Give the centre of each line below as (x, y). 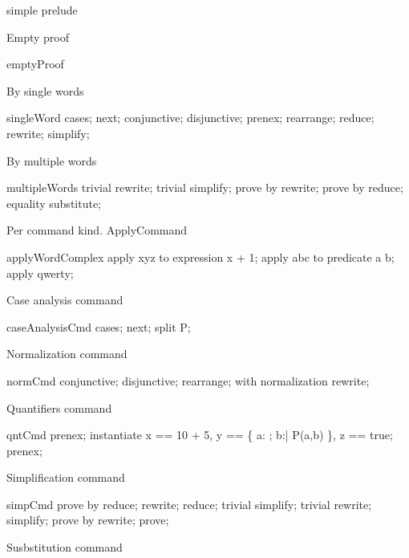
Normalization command (67, 354)
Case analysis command (65, 300)
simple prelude (42, 10)
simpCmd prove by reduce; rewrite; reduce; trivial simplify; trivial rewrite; (189, 504)
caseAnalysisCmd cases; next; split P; (99, 326)
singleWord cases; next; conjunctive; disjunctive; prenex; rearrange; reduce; (190, 118)
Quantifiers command (59, 407)
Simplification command (66, 477)
